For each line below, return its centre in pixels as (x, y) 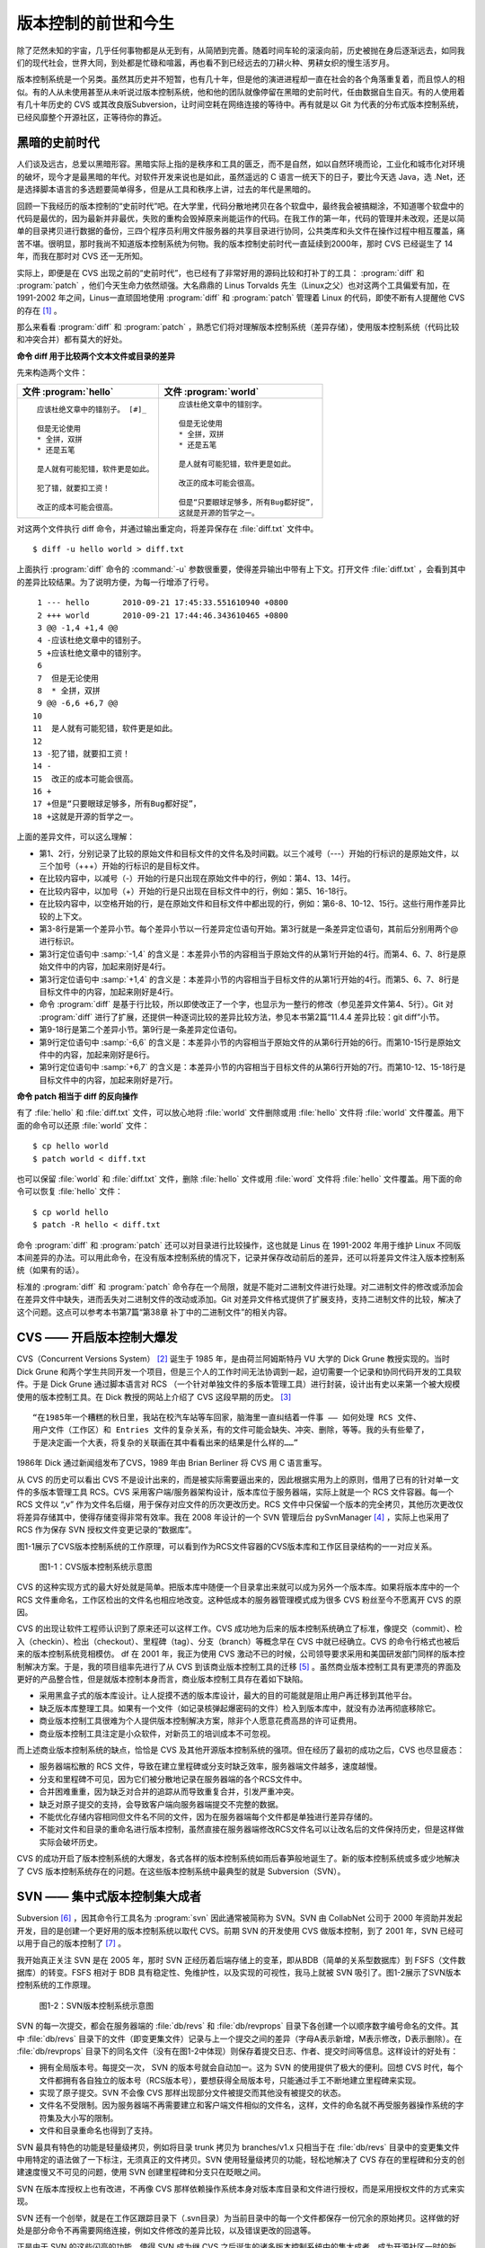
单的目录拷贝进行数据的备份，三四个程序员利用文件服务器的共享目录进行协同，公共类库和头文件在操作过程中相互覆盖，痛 (241, 231)
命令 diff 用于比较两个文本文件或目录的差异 (96, 356)
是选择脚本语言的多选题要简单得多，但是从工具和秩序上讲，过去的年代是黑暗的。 (166, 190)
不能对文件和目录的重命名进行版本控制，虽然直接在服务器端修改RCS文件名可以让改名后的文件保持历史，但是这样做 (251, 1829)
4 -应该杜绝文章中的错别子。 (92, 640)
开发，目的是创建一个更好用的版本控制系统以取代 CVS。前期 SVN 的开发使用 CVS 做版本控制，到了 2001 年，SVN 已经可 (240, 1931)
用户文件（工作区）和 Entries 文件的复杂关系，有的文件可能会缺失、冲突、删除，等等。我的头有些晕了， (231, 1430)
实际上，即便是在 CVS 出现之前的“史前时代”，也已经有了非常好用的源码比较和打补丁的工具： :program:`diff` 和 (220, 272)
